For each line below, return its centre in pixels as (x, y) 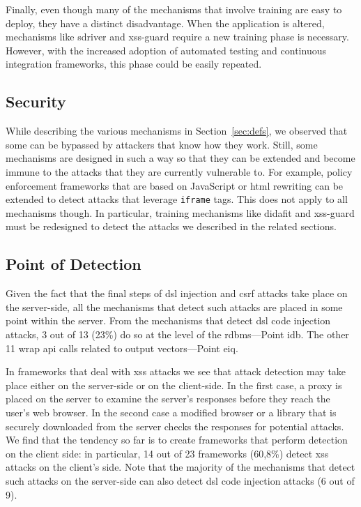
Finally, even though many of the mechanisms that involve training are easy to (174, 9)
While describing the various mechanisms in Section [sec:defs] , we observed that (177, 131)
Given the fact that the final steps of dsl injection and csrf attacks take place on (177, 293)
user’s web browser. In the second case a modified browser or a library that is (171, 412)
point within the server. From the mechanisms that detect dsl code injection (168, 320)
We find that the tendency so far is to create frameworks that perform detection (177, 440)
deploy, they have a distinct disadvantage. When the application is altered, (165, 23)
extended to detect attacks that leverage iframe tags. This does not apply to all (177, 199)
